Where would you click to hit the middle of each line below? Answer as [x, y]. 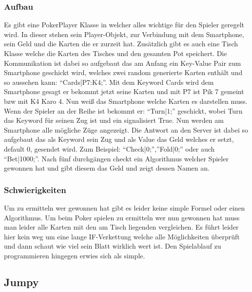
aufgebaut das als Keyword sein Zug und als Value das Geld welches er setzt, [119, 139]
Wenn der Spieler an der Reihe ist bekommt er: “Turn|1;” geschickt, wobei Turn [123, 110]
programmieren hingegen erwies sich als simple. [75, 255]
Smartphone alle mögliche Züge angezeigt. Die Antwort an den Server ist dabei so [126, 129]
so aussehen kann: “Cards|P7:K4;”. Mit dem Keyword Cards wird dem [109, 82]
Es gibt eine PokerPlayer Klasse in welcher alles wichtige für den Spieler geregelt [124, 25]
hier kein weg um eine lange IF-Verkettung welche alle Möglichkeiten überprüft [122, 236]
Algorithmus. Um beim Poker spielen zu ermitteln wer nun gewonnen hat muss [122, 217]
